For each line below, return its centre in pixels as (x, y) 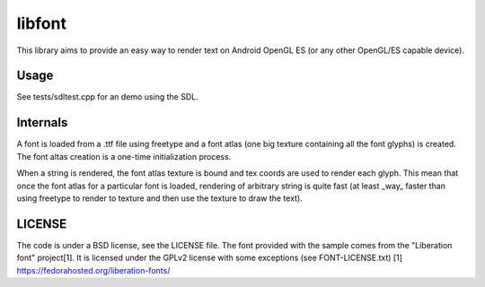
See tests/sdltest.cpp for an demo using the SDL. (107, 97)
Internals (42, 122)
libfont (42, 23)
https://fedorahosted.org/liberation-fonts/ (93, 270)
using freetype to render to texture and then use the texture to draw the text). (159, 198)
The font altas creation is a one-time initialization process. (124, 156)
